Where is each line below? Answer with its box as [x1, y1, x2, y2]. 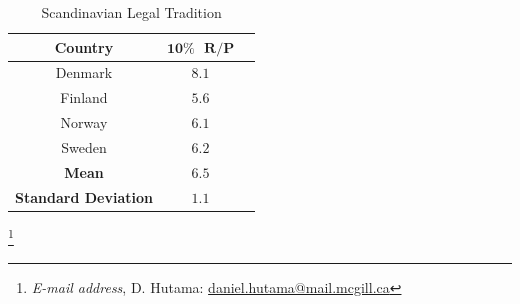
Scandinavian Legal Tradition [41, 2, 222, 22]
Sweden [61, 136, 107, 157]
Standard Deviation [15, 186, 153, 207]
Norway [60, 112, 108, 133]
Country [54, 36, 114, 57]
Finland [60, 87, 108, 108]
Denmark [55, 62, 113, 83]
